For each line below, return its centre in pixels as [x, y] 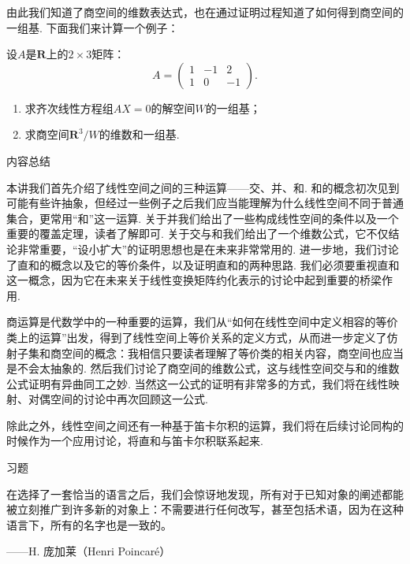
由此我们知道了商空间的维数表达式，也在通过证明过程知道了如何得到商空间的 [205, 12]
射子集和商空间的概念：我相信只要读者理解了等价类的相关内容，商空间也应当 [205, 352]
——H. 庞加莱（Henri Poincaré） [89, 551]
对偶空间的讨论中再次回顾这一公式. [118, 399]
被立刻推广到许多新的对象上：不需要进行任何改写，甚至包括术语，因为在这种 [205, 509]
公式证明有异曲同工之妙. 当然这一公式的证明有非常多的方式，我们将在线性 [198, 383]
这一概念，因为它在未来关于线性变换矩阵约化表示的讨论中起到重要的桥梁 [194, 280]
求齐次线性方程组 [69, 108]
